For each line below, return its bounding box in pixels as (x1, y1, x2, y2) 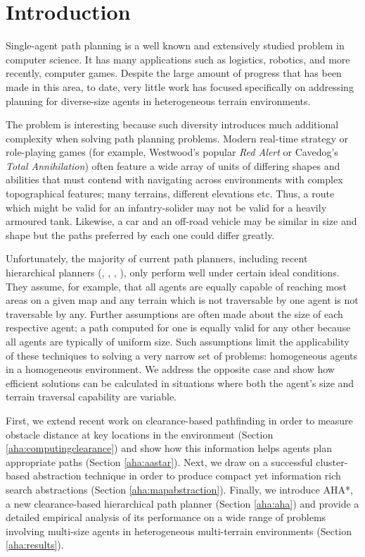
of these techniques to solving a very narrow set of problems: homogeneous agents (6, 348, 357, 362)
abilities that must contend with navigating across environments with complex (6, 172, 343, 187)
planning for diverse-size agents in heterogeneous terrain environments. (6, 93, 311, 108)
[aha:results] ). (6, 537, 64, 552)
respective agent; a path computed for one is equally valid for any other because (6, 320, 351, 335)
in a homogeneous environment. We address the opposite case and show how (6, 362, 335, 377)
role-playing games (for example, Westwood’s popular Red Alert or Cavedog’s (6, 145, 338, 159)
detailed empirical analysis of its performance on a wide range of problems (6, 510, 326, 525)
